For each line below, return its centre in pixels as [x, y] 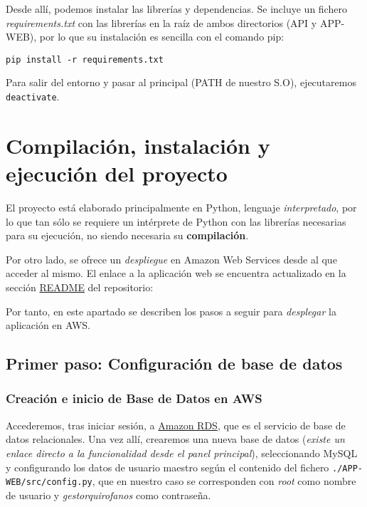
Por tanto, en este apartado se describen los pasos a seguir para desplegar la [171, 311]
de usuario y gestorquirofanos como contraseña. [108, 495]
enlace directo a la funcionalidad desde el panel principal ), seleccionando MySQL [182, 453]
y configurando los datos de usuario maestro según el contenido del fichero [167, 467]
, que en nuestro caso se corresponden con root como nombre [224, 481]
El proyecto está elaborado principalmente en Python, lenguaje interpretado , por [181, 207]
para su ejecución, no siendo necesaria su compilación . [127, 235]
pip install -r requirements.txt [85, 59]
